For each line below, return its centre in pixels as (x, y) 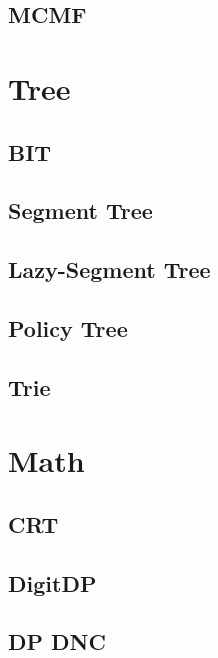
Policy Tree (68, 327)
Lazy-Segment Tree (109, 269)
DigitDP (52, 582)
